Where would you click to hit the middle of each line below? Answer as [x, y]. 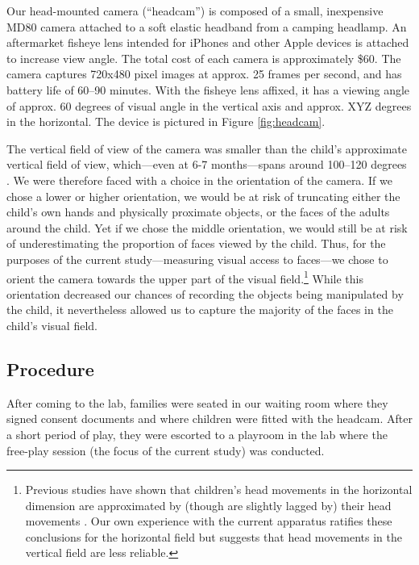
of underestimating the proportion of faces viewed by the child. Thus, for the [196, 243]
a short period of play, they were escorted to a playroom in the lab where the [197, 434]
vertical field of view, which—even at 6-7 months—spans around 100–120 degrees [207, 164]
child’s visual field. [52, 325]
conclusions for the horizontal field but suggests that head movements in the [214, 536]
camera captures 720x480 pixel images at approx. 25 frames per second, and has [204, 74]
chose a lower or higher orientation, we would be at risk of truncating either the [203, 196]
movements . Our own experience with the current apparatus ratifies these [209, 521]
